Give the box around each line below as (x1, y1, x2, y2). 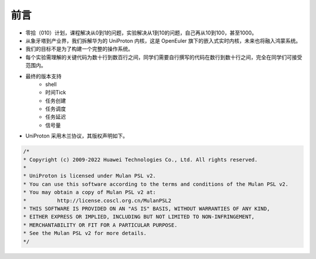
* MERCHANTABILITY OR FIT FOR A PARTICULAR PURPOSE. (23, 222, 178, 228)
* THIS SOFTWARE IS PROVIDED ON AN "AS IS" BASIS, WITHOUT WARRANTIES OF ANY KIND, (23, 205, 270, 212)
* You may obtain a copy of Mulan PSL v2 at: (23, 189, 156, 196)
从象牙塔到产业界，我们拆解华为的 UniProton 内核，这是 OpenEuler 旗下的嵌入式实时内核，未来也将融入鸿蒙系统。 (25, 37, 301, 44)
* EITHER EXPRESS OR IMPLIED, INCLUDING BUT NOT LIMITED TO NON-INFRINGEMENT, (23, 213, 255, 220)
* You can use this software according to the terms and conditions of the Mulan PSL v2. (23, 181, 289, 187)
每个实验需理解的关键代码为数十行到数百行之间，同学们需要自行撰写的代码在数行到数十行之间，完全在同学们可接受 (25, 53, 303, 61)
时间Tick (45, 89, 67, 96)
